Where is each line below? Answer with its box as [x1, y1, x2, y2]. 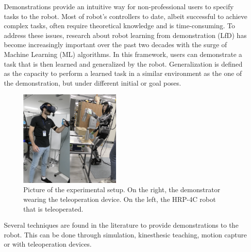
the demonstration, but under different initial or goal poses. [4, 77, 181, 88]
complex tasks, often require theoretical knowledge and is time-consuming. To [4, 20, 235, 31]
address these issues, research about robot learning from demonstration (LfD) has [4, 30, 247, 40]
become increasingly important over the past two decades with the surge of [4, 39, 227, 50]
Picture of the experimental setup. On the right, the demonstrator [23, 184, 220, 195]
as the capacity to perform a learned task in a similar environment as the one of [4, 68, 242, 78]
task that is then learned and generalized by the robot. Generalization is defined [4, 58, 243, 69]
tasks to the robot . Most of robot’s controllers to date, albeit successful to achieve [4, 11, 248, 21]
